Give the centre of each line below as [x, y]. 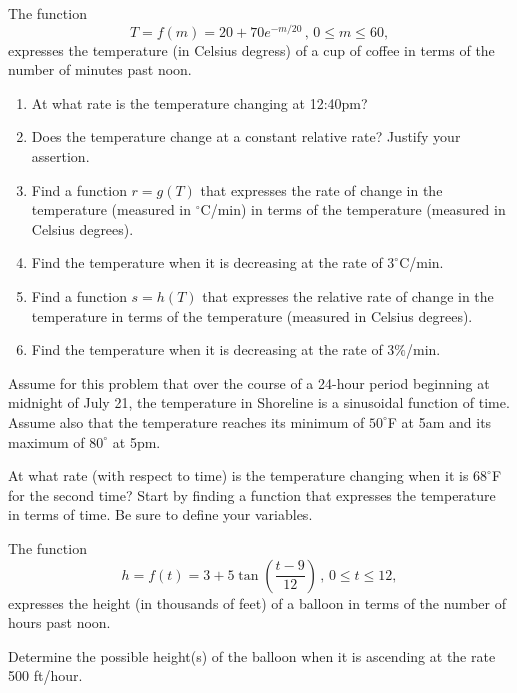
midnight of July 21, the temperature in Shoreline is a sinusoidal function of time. [259, 402]
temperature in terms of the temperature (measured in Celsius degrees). [252, 315]
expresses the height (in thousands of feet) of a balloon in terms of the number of [257, 602]
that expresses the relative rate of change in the [348, 296]
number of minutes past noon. [100, 69]
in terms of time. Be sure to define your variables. [160, 514]
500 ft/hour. [45, 675]
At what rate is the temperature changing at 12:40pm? [199, 102]
